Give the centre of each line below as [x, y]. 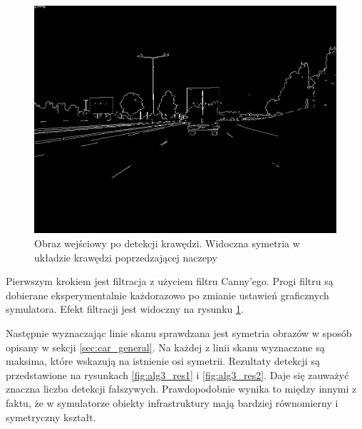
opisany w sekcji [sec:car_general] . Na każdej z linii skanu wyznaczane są [165, 347]
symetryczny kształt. [51, 417]
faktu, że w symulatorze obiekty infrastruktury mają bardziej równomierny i [172, 402]
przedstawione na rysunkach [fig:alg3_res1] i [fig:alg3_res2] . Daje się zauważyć [177, 374]
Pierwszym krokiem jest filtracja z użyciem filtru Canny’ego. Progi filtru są [170, 281]
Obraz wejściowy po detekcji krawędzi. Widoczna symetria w [167, 243]
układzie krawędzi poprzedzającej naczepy [126, 257]
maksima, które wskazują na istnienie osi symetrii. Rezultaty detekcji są [163, 361]
